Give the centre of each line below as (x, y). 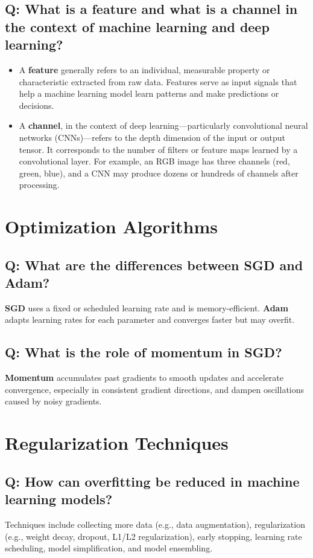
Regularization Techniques (117, 443)
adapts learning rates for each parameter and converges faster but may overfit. (150, 320)
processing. (39, 185)
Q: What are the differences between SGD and (154, 264)
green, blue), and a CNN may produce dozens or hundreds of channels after (159, 173)
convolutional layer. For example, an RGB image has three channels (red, (154, 161)
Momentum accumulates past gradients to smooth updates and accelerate (144, 378)
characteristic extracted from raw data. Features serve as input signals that (158, 81)
